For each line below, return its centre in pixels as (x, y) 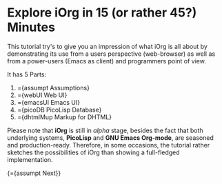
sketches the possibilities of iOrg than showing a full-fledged (94, 152)
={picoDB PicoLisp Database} (59, 110)
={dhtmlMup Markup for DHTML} (64, 117)
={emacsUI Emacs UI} (49, 102)
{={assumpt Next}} (34, 173)
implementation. (30, 159)
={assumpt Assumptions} (53, 88)
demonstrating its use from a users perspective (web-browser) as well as (111, 54)
